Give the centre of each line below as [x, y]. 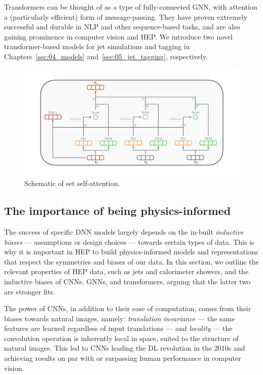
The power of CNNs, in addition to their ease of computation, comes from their [128, 308]
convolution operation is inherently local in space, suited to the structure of [121, 338]
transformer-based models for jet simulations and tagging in [97, 46]
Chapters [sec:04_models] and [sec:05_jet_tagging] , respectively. [106, 56]
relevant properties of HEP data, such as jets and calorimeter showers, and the [126, 271]
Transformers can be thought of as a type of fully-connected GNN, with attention [131, 7]
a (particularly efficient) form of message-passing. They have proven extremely [126, 16]
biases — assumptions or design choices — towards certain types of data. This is [129, 241]
